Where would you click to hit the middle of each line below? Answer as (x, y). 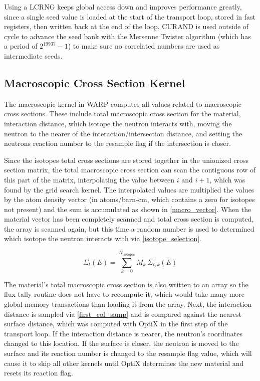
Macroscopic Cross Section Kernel (95, 82)
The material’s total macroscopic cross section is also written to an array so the (126, 284)
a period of (21, 46)
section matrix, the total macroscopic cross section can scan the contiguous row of (130, 170)
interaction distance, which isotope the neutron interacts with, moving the (118, 123)
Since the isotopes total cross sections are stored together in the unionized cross (126, 160)
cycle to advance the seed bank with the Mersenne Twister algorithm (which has (127, 36)
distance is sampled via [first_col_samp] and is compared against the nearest (123, 314)
